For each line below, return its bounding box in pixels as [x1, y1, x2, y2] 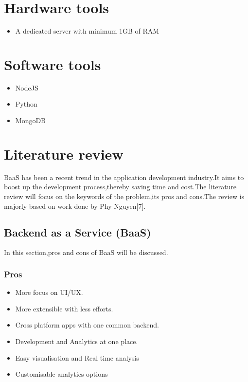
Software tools [4, 54, 101, 74]
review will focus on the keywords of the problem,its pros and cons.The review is [4, 191, 245, 201]
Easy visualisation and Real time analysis [15, 352, 139, 363]
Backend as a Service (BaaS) [4, 224, 151, 239]
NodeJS [15, 82, 38, 92]
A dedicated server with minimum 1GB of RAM [15, 26, 159, 36]
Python [15, 99, 37, 109]
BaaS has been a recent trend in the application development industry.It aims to [4, 172, 244, 182]
